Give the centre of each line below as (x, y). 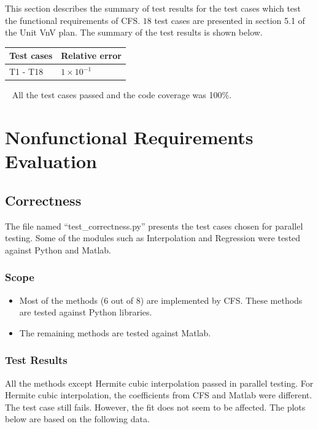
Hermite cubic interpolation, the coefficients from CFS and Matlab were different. (159, 395)
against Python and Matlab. (58, 249)
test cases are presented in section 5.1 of (230, 20)
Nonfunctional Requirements (129, 137)
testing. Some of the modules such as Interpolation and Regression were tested (153, 238)
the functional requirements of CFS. (73, 20)
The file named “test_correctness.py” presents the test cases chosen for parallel (154, 226)
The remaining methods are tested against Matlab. (115, 332)
